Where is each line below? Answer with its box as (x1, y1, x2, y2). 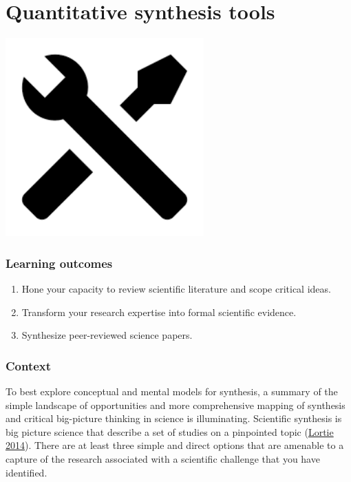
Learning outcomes (6, 254, 113, 271)
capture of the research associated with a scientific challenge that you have (6, 451, 320, 465)
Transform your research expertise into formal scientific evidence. (21, 304, 297, 319)
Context (6, 357, 52, 374)
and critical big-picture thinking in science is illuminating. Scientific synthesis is (6, 411, 342, 426)
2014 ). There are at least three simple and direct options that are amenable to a (6, 438, 344, 452)
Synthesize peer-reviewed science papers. (21, 328, 193, 342)
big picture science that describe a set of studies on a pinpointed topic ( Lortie (6, 424, 334, 439)
